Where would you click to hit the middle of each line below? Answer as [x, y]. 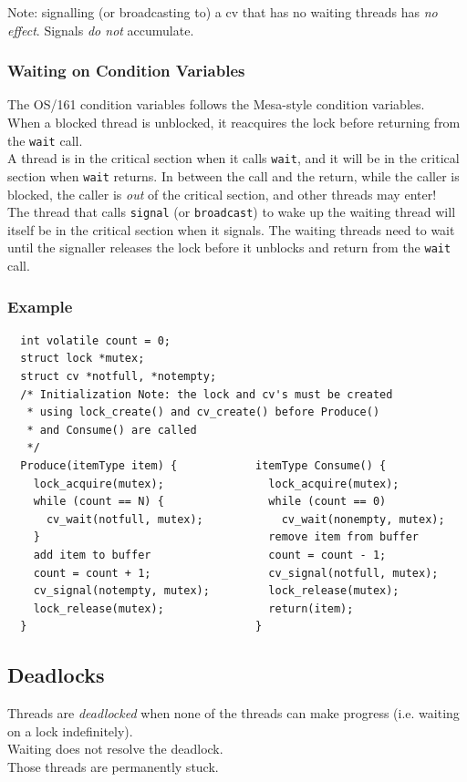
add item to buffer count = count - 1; [210, 555]
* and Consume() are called [112, 430]
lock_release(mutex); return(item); [193, 608]
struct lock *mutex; [83, 359]
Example [40, 306]
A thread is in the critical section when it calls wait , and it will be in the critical [233, 158]
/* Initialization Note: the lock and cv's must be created [207, 394]
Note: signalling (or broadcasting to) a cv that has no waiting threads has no [223, 12]
